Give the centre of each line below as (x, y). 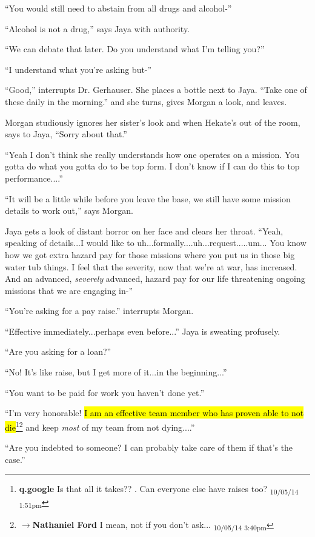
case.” (15, 459)
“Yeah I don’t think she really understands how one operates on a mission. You (152, 154)
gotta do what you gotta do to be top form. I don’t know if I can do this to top (152, 166)
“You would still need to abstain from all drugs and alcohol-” (118, 8)
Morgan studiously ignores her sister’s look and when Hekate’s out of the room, (153, 122)
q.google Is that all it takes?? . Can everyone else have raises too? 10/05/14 (159, 490)
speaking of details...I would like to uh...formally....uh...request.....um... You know (156, 243)
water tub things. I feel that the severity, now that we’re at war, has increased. (151, 266)
